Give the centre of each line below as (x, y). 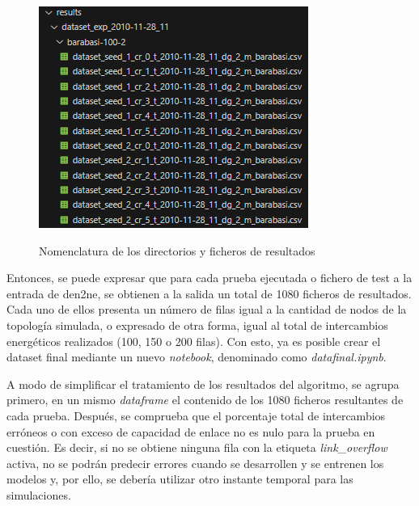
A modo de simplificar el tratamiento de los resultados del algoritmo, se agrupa (203, 384)
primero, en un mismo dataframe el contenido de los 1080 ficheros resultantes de (205, 400)
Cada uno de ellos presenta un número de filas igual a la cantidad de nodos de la (207, 309)
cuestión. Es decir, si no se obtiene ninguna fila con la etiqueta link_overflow (197, 447)
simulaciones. (39, 494)
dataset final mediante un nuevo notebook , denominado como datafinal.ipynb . (197, 357)
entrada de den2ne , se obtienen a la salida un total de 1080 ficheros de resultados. (209, 293)
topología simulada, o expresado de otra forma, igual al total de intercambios (197, 325)
